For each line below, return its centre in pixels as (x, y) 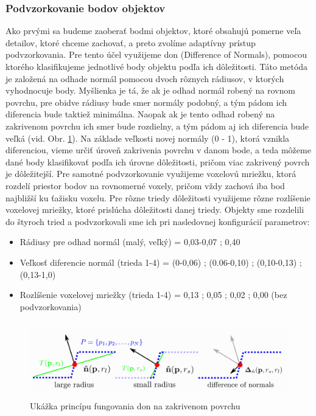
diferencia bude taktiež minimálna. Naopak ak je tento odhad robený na (140, 114)
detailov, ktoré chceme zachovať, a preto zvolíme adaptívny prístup (131, 42)
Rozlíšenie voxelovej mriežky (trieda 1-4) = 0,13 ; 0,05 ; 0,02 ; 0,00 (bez (153, 295)
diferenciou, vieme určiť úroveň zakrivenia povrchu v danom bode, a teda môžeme (158, 150)
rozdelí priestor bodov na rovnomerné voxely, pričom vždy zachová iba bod (145, 185)
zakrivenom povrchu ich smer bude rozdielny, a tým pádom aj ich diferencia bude (157, 126)
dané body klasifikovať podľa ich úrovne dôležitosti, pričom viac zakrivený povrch (158, 161)
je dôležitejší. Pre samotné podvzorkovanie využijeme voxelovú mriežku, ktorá (151, 174)
